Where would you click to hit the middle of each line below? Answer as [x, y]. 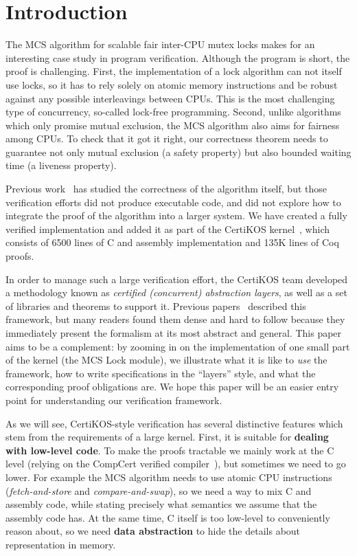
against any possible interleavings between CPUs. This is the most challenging [170, 98]
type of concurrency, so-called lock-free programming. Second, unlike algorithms [173, 112]
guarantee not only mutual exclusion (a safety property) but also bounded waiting [178, 152]
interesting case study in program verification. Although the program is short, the [178, 57]
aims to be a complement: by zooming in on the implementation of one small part [178, 346]
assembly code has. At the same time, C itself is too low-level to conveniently [168, 517]
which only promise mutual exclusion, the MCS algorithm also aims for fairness [173, 125]
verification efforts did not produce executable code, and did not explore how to [173, 202]
